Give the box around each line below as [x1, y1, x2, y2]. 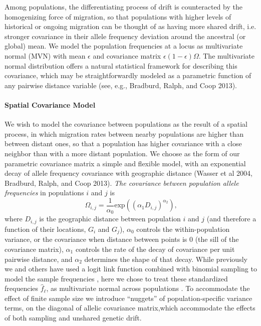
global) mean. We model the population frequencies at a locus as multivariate [5, 41, 243, 51]
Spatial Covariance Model [5, 99, 96, 110]
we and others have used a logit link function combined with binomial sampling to [5, 263, 257, 274]
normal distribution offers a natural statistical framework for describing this [5, 60, 237, 71]
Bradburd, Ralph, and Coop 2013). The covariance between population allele [5, 177, 239, 188]
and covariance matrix [93, 50, 161, 61]
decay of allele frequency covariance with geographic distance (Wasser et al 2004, [5, 168, 253, 178]
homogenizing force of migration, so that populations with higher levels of [5, 11, 231, 22]
